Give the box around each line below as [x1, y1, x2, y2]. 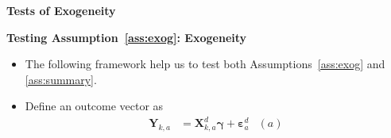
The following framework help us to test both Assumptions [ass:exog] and [25, 56, 385, 72]
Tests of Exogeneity [6, 2, 116, 18]
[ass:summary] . [25, 71, 97, 87]
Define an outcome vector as [25, 98, 164, 114]
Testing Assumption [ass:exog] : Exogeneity [6, 29, 247, 45]
